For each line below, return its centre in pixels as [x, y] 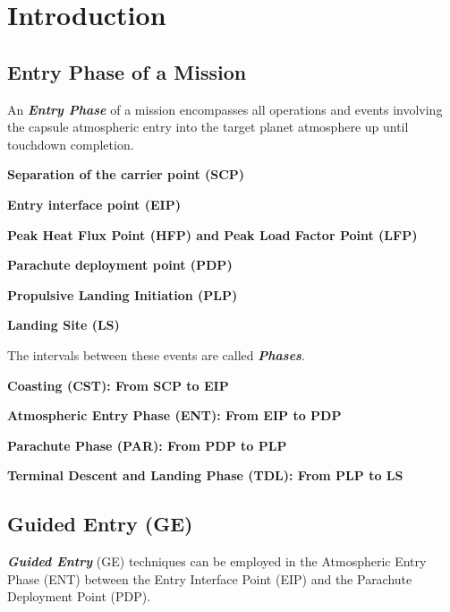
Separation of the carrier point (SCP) [126, 174]
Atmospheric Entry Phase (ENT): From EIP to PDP [174, 415]
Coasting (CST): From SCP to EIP [118, 385]
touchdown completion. [71, 144]
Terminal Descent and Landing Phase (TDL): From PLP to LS [205, 475]
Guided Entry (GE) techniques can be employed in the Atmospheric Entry [217, 561]
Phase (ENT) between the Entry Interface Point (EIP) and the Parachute [210, 578]
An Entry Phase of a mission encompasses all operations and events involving [225, 109]
